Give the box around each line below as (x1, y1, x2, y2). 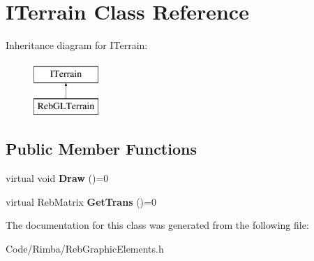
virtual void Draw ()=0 (6, 171, 109, 185)
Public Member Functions (6, 138, 197, 160)
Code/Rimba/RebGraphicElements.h (6, 241, 164, 255)
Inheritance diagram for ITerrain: (6, 38, 148, 52)
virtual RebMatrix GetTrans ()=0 (6, 194, 156, 209)
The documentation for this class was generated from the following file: (6, 218, 309, 232)
